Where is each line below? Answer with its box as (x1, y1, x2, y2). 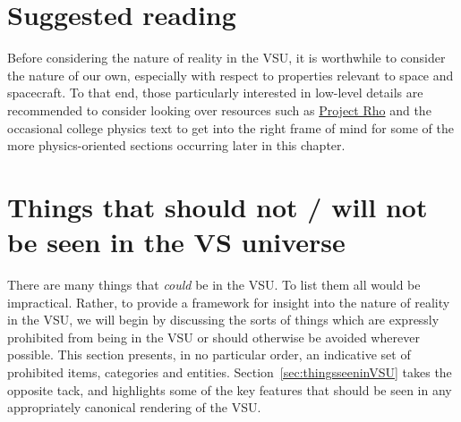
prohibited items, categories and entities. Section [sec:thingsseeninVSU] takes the (7, 362, 452, 381)
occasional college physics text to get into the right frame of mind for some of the (7, 118, 454, 137)
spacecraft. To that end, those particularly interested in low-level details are (7, 83, 423, 102)
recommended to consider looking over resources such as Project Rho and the (7, 100, 431, 119)
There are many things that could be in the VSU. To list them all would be (7, 275, 421, 293)
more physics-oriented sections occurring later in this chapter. (7, 136, 346, 155)
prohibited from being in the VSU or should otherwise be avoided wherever (7, 327, 420, 346)
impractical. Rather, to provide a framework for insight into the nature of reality (7, 292, 450, 311)
